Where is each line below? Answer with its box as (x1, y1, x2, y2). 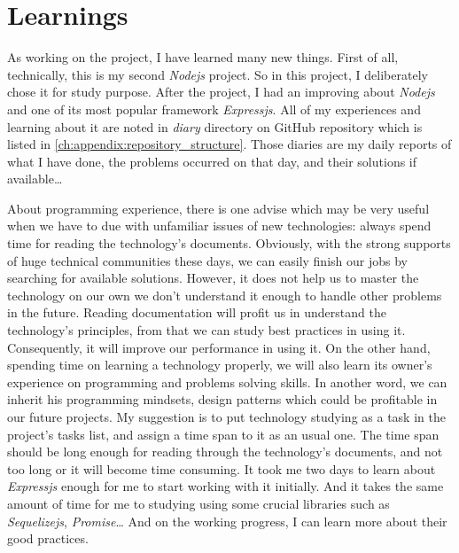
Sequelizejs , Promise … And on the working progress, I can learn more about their (7, 511, 447, 530)
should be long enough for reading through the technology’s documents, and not (7, 442, 443, 461)
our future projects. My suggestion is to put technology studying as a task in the (7, 408, 446, 425)
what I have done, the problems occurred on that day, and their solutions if (7, 152, 417, 170)
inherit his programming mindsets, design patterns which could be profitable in (7, 390, 438, 409)
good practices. (7, 529, 89, 548)
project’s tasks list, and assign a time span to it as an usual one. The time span (7, 424, 440, 443)
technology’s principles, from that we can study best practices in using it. (7, 321, 406, 339)
